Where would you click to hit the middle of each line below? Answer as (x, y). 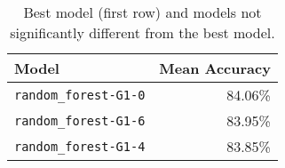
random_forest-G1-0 (80, 95)
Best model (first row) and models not (142, 12)
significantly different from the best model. (142, 32)
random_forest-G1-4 (80, 146)
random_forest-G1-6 (80, 120)
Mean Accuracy (215, 68)
